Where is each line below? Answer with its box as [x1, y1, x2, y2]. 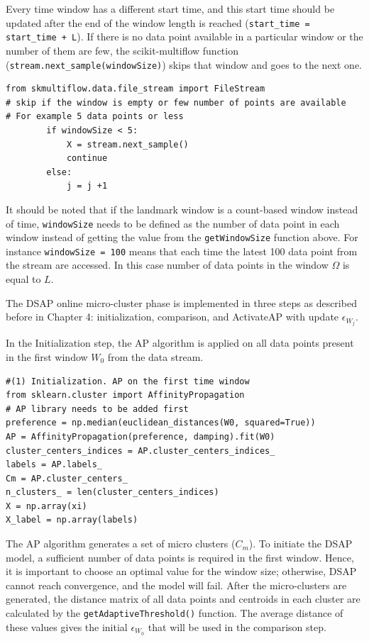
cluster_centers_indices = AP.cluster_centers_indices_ [6, 445, 275, 456]
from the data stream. [107, 349, 204, 364]
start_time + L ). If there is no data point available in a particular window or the [6, 29, 363, 44]
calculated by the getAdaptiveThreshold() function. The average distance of [6, 606, 343, 620]
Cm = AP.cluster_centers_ [6, 473, 128, 484]
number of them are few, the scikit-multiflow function [6, 43, 238, 57]
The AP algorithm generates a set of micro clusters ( [6, 536, 236, 551]
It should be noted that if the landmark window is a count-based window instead [6, 201, 358, 216]
